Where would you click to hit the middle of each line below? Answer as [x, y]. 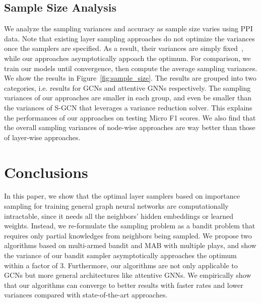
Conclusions [46, 172]
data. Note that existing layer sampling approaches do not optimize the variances [129, 38]
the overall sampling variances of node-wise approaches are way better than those [130, 127]
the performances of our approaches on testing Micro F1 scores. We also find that [130, 117]
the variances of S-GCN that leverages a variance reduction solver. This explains [128, 107]
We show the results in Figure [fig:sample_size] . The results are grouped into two [130, 78]
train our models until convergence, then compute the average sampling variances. [131, 68]
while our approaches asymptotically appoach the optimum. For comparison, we [127, 58]
